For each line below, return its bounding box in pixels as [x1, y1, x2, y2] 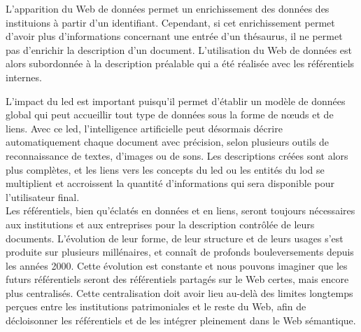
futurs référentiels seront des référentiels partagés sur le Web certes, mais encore [6, 272, 349, 286]
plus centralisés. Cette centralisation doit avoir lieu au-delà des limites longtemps [6, 285, 353, 300]
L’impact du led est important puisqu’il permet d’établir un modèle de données [6, 93, 346, 108]
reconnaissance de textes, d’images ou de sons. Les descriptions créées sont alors [6, 148, 348, 162]
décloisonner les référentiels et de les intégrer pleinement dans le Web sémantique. [6, 313, 356, 328]
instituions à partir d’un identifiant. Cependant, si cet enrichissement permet [6, 15, 335, 29]
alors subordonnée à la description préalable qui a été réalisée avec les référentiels [6, 56, 355, 71]
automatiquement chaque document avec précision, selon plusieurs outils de [6, 134, 330, 149]
